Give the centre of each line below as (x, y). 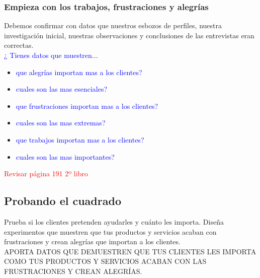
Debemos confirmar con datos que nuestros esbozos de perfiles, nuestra (113, 25)
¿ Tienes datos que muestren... (51, 55)
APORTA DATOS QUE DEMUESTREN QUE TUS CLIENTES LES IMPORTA (130, 251)
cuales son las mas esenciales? (62, 89)
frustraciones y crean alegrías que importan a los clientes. (92, 241)
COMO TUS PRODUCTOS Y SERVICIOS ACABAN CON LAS (105, 261)
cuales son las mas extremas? (61, 123)
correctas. (19, 45)
